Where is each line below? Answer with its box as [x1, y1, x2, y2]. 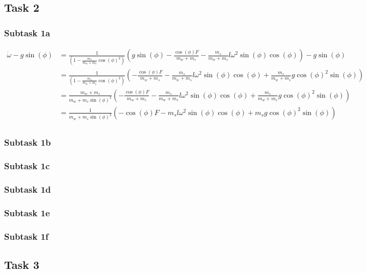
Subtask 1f [4, 230, 49, 242]
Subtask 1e [4, 206, 50, 219]
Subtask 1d [4, 183, 51, 196]
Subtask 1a [4, 26, 50, 39]
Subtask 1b [4, 136, 51, 149]
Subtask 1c [4, 160, 50, 172]
